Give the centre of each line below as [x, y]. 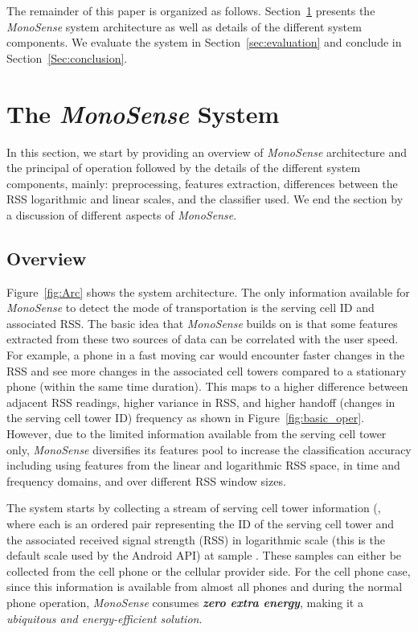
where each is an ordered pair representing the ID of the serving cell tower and [201, 523]
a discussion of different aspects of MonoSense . [122, 214]
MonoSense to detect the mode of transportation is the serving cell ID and [191, 308]
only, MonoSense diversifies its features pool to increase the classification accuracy [209, 449]
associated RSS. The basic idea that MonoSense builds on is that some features [202, 323]
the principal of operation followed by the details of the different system [184, 168]
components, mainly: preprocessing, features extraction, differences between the [202, 183]
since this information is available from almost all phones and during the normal [205, 587]
